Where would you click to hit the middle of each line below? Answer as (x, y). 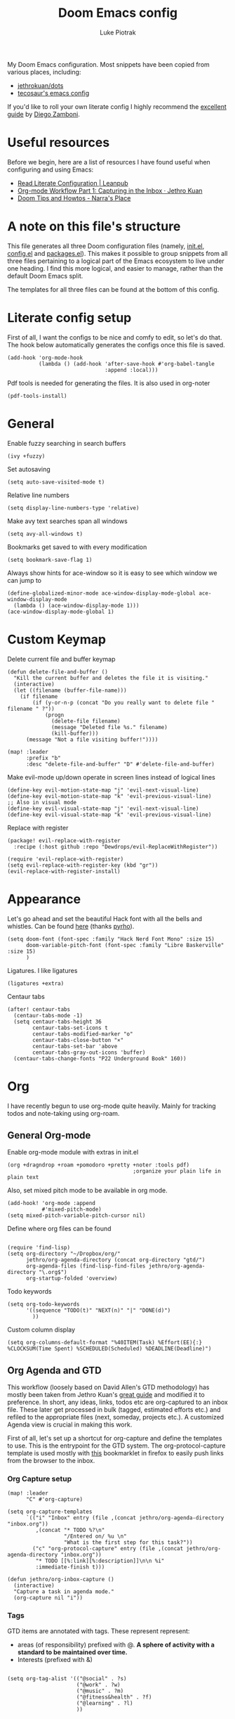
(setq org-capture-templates (50, 1512)
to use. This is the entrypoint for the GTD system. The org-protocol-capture (116, 1446)
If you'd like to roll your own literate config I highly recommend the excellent (117, 106)
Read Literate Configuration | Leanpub (73, 183)
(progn (54, 715)
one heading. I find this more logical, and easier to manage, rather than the (115, 268)
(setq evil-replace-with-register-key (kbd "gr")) (83, 865)
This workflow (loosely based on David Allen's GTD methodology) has (108, 1387)
